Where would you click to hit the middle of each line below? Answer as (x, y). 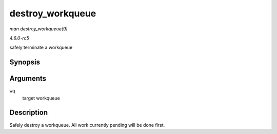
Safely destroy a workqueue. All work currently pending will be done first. (87, 125)
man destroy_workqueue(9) (38, 29)
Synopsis (25, 62)
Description (29, 113)
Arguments (28, 79)
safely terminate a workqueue (41, 47)
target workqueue (41, 98)
